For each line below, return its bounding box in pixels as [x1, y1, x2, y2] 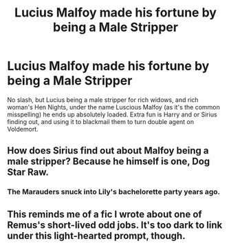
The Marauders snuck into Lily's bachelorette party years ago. [7, 187, 221, 197]
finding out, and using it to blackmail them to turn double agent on [7, 117, 195, 125]
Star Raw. [7, 167, 50, 178]
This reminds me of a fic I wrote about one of [7, 208, 202, 220]
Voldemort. [7, 125, 39, 133]
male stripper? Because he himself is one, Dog [7, 156, 210, 167]
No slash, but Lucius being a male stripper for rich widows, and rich [7, 95, 199, 104]
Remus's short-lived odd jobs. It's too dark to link [7, 219, 223, 231]
